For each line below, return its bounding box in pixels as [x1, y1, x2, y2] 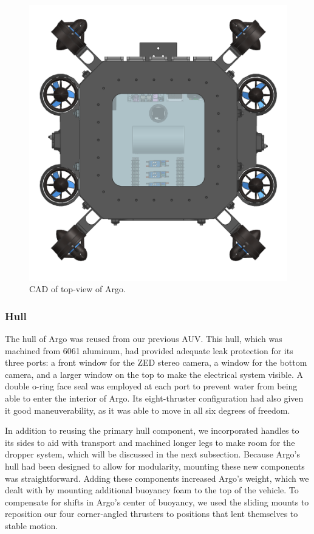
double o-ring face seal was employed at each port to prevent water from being [5, 380, 298, 392]
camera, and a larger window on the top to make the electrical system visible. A [5, 368, 304, 380]
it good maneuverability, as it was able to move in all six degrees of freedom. [5, 403, 290, 416]
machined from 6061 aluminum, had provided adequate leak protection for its [5, 344, 293, 357]
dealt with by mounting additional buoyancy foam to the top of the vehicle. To [5, 484, 299, 496]
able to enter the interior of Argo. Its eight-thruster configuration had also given [5, 392, 304, 405]
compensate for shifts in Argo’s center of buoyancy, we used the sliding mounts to [5, 495, 309, 508]
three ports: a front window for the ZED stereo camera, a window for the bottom [5, 356, 307, 369]
